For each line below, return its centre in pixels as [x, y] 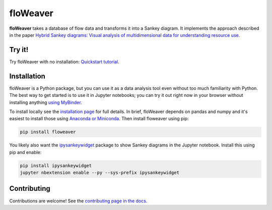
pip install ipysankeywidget [56, 166]
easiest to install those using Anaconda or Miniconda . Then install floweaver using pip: [99, 119]
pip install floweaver [48, 132]
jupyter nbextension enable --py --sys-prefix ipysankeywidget [100, 173]
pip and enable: [25, 152]
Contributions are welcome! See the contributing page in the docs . [78, 201]
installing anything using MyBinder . [46, 102]
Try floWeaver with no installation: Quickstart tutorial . [64, 62]
